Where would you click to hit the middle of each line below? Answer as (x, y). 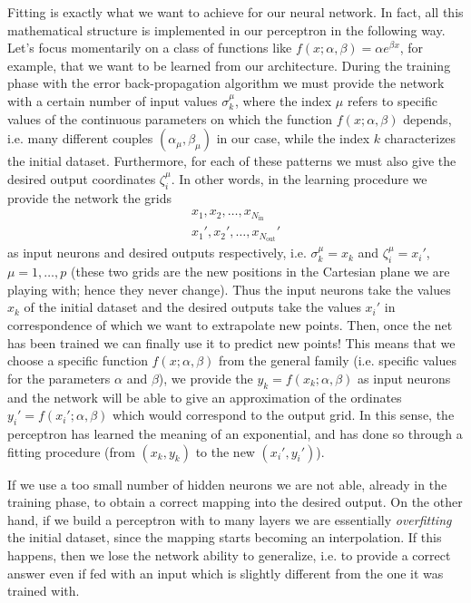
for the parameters (59, 378)
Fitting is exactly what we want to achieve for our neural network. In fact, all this (235, 12)
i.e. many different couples (80, 138)
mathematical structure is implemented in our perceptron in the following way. (226, 29)
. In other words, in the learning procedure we (299, 178)
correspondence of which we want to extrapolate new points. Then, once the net (230, 324)
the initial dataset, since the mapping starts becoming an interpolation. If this (225, 537)
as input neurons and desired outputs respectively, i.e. (157, 253)
